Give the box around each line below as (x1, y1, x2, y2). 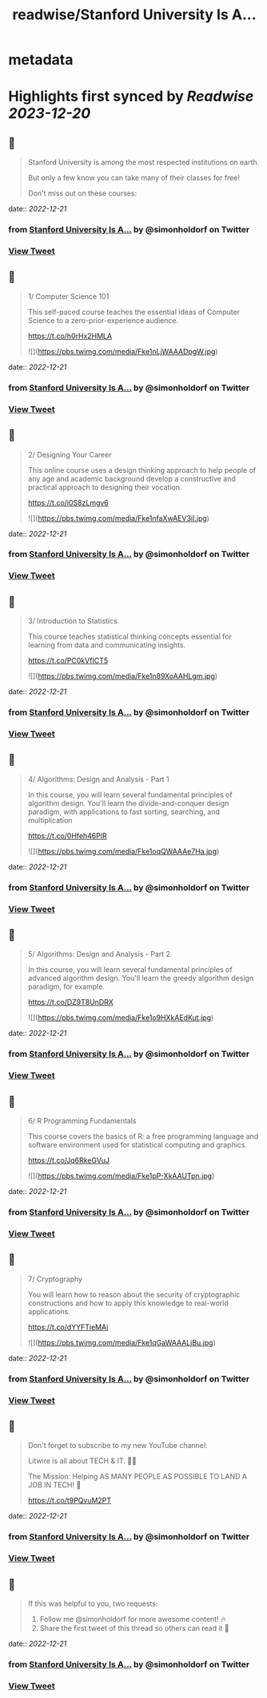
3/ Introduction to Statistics (27, 616, 118, 626)
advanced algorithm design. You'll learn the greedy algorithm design (27, 974, 254, 983)
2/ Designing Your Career (27, 450, 112, 459)
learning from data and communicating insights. (27, 640, 186, 650)
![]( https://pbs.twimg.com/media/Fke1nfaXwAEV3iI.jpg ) (27, 513, 210, 522)
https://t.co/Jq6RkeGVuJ (27, 1156, 110, 1165)
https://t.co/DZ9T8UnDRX (27, 998, 114, 1007)
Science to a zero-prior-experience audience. (27, 315, 179, 325)
